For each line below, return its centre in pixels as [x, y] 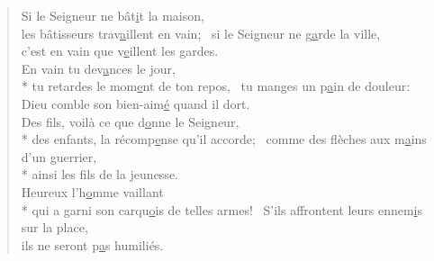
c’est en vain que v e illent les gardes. [120, 51]
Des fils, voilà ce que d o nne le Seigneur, [130, 121]
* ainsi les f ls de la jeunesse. [99, 174]
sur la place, [54, 227]
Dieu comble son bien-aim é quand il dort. [136, 103]
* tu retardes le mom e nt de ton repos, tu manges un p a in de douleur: [216, 86]
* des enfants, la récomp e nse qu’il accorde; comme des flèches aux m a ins [224, 139]
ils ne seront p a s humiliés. [92, 244]
